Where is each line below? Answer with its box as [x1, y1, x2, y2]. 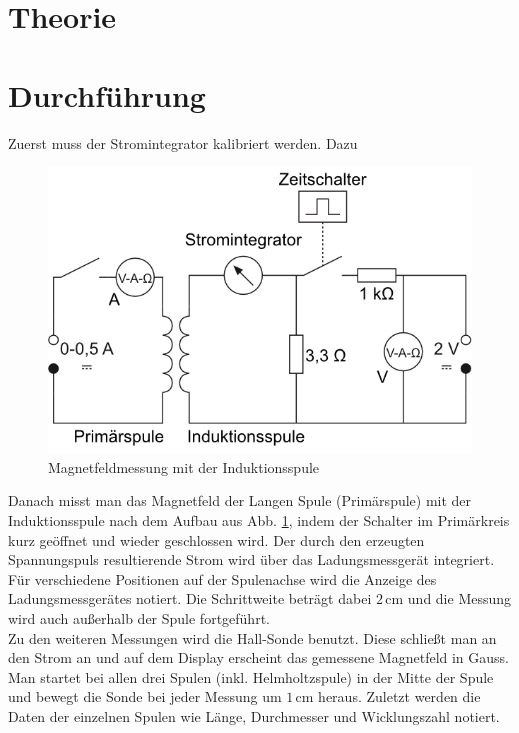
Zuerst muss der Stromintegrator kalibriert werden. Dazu [8, 132, 358, 153]
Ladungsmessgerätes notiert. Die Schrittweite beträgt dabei [8, 588, 372, 609]
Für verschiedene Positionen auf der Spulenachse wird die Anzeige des [8, 568, 437, 589]
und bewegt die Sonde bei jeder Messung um [8, 686, 282, 707]
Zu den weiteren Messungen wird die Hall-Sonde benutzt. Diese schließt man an [8, 627, 497, 648]
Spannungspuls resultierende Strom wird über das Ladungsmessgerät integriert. [8, 549, 495, 570]
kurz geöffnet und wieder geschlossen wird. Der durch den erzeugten [8, 529, 425, 550]
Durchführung [8, 74, 206, 115]
